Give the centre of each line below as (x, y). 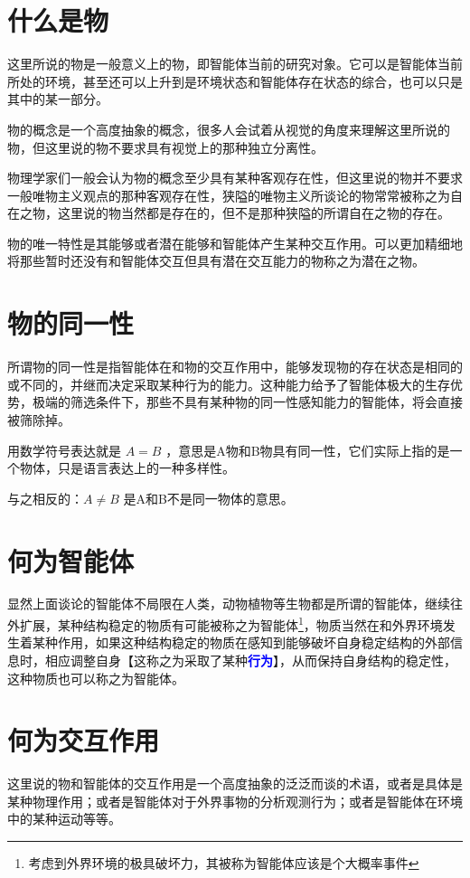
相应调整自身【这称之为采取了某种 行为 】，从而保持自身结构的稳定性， (250, 660)
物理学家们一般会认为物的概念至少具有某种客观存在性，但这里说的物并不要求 (235, 178)
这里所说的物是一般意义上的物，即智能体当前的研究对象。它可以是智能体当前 (235, 64)
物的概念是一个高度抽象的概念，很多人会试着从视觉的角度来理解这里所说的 (229, 129)
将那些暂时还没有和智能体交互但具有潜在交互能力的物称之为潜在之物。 (216, 261)
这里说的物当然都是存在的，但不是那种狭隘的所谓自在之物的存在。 (254, 213)
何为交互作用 (84, 740)
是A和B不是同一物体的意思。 (208, 498)
